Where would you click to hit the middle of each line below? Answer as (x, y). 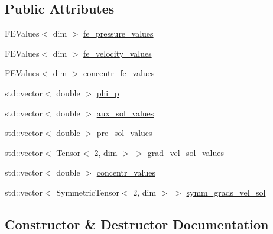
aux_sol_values (125, 113)
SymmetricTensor (88, 192)
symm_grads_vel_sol (226, 192)
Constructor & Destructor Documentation (137, 224)
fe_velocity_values (118, 53)
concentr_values (126, 172)
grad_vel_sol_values (186, 152)
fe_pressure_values (118, 33)
